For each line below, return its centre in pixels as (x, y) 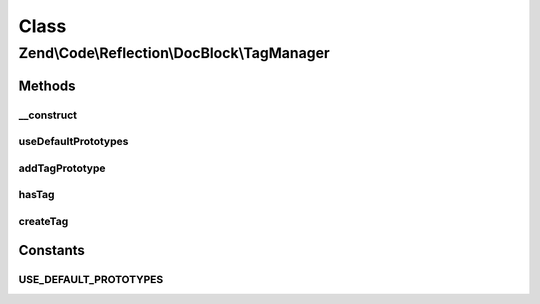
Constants (51, 250)
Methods (47, 85)
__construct (48, 115)
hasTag (36, 195)
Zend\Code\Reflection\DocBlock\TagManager (174, 53)
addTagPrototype (62, 168)
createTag (43, 221)
